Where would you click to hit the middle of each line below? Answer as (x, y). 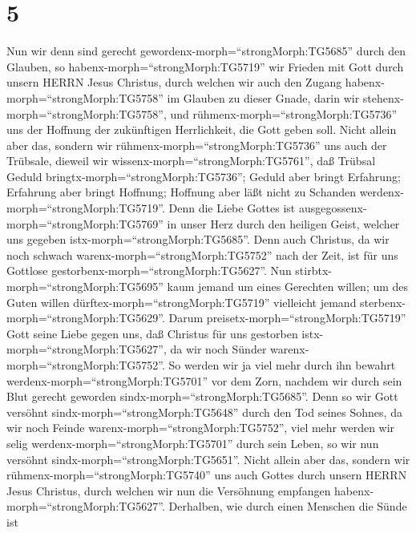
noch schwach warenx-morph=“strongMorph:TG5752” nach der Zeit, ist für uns (202, 254)
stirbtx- (313, 271)
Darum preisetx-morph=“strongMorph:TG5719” (287, 318)
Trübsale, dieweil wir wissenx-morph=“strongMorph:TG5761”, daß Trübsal (191, 161)
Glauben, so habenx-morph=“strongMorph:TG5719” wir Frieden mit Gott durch (205, 66)
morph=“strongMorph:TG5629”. (86, 318)
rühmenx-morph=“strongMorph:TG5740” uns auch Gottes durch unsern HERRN (207, 475)
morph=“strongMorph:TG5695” (85, 287)
